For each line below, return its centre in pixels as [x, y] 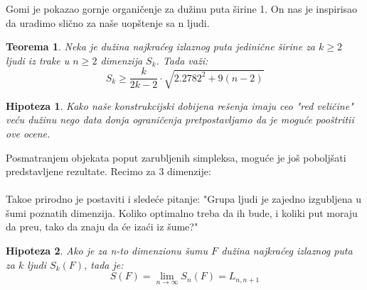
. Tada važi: [182, 60]
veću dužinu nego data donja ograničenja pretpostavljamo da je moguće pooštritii [180, 119]
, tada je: [104, 264]
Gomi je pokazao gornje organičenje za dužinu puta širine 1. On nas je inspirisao [182, 9]
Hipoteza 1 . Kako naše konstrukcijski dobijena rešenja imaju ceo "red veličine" [180, 105]
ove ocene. [28, 133]
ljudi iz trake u [38, 60]
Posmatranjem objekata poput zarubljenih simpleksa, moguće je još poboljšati [176, 157]
